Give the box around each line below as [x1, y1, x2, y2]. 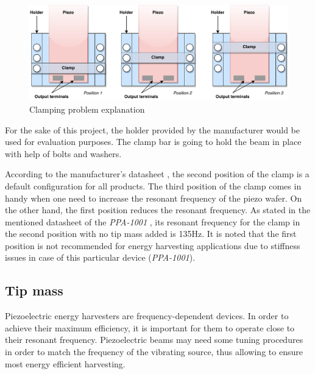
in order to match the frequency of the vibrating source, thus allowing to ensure [5, 345, 303, 358]
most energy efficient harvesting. [5, 357, 126, 370]
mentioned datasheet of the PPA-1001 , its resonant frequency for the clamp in [5, 215, 300, 228]
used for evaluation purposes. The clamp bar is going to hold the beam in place [5, 135, 302, 148]
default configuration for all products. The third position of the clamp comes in [5, 179, 302, 192]
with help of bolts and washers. [5, 147, 122, 160]
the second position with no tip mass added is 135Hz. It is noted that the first [5, 227, 297, 240]
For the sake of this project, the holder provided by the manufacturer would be [5, 123, 300, 136]
